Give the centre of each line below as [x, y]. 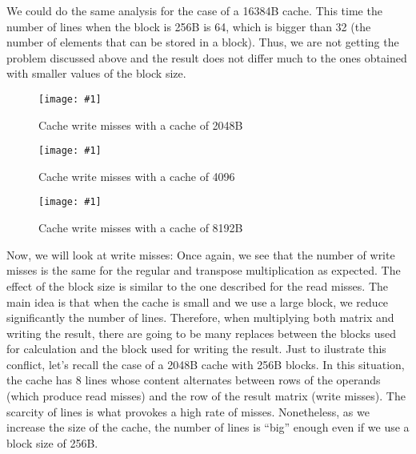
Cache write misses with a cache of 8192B [141, 228]
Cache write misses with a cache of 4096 [137, 176]
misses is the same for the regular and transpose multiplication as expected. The [204, 270]
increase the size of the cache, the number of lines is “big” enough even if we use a [208, 427]
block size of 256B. [52, 442]
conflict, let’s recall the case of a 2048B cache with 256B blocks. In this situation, [206, 364]
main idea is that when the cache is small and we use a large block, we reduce [198, 301]
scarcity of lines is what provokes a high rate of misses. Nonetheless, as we [188, 411]
